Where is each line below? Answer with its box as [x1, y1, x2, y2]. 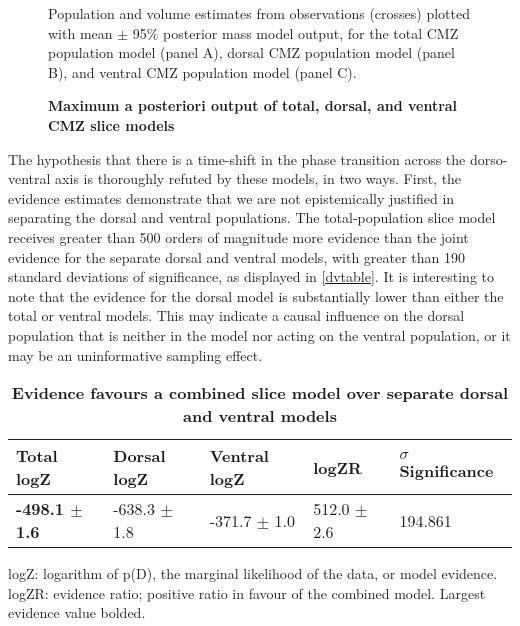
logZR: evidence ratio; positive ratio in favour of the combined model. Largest [8, 582, 486, 603]
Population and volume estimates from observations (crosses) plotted [48, 3, 471, 23]
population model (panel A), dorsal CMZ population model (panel [48, 42, 455, 63]
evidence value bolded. [8, 602, 146, 623]
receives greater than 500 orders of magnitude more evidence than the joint [8, 226, 469, 247]
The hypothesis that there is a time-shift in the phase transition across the [8, 148, 466, 169]
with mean [48, 22, 113, 43]
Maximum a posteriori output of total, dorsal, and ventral [48, 95, 458, 116]
